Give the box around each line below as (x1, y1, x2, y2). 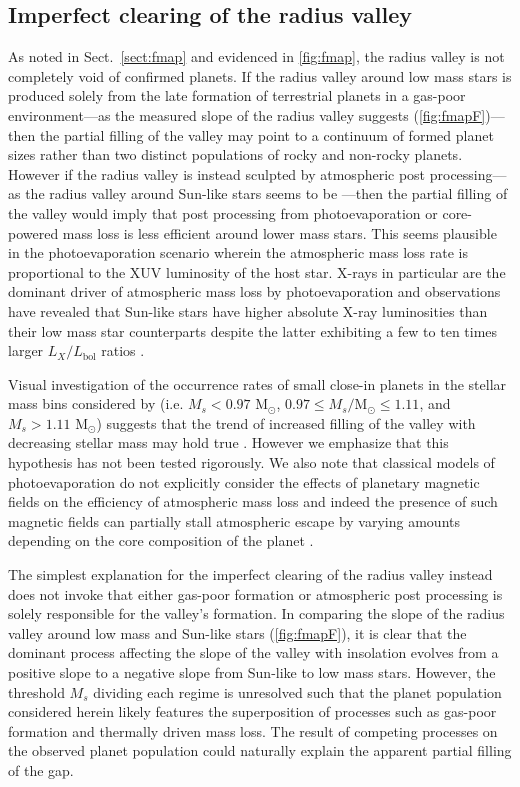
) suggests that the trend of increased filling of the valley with (96, 412, 476, 433)
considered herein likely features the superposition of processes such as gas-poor (8, 701, 497, 722)
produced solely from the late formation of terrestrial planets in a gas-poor (8, 85, 466, 106)
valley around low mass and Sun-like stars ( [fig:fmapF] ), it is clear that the (8, 622, 467, 643)
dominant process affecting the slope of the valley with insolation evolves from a (8, 642, 499, 663)
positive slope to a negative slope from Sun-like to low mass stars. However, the (8, 662, 496, 683)
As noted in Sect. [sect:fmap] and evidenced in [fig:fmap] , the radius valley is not (8, 46, 505, 67)
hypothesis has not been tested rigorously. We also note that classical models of (8, 452, 495, 473)
